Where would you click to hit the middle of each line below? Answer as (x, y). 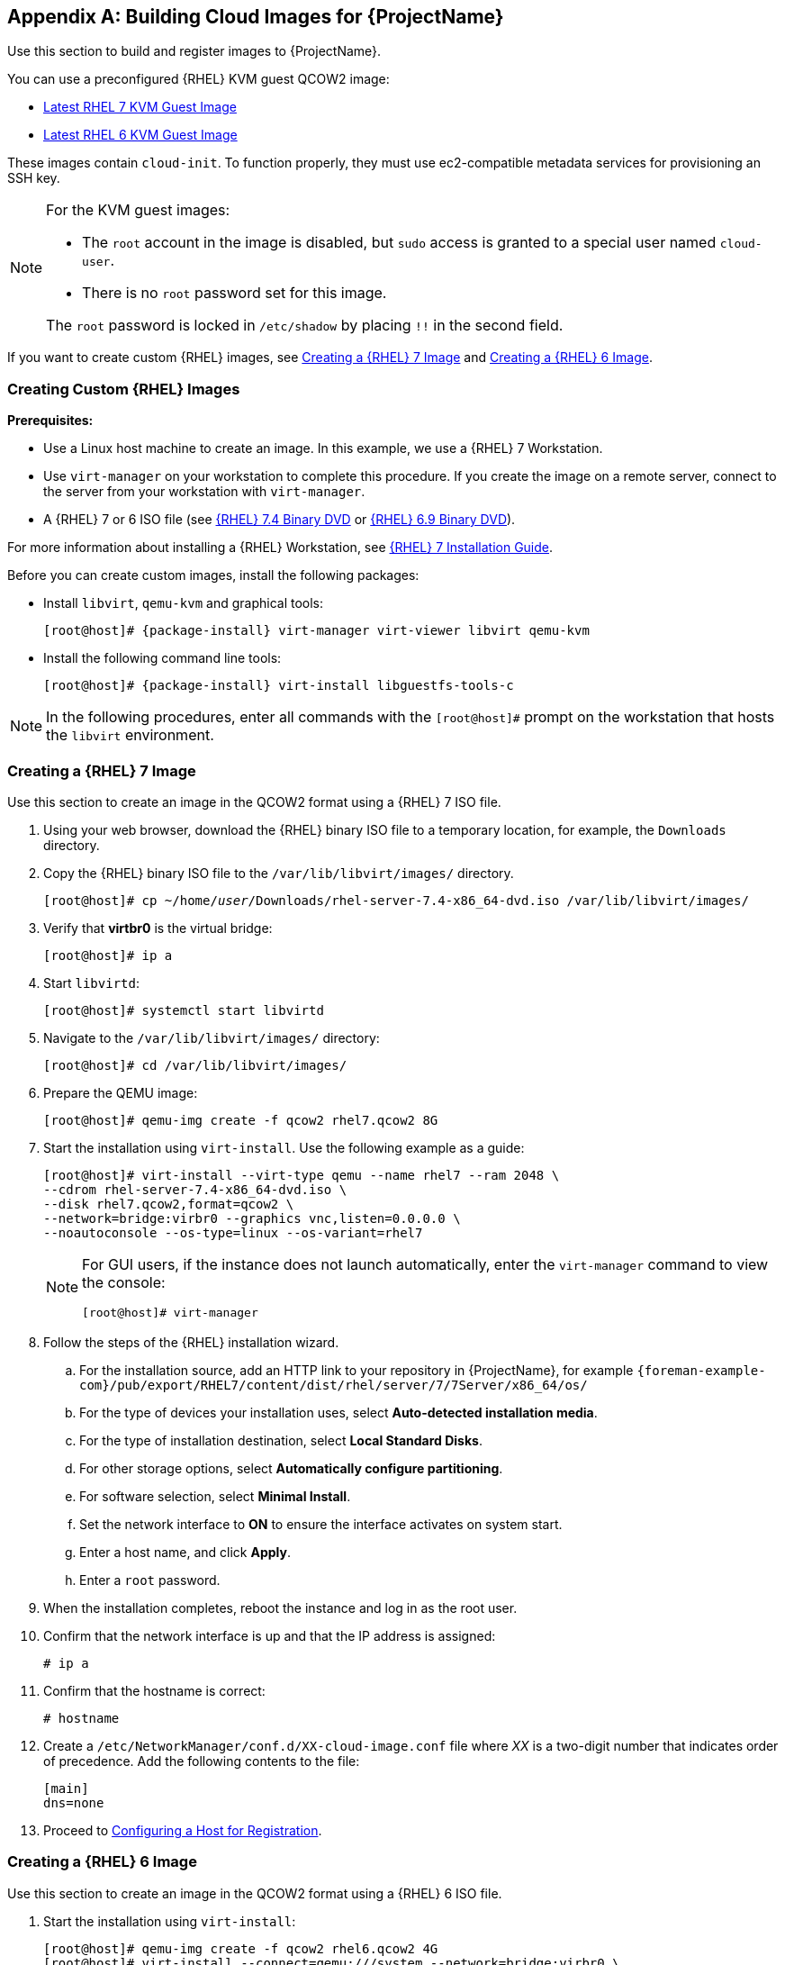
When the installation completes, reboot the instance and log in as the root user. (280, 1607)
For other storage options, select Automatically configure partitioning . (291, 1468)
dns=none (74, 1802)
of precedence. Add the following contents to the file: (202, 1761)
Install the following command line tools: (162, 658)
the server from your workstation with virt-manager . (204, 492)
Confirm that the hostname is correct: (154, 1690)
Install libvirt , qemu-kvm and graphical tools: (184, 603)
